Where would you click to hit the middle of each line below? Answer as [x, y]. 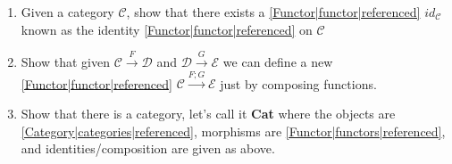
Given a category [67, 12]
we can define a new [278, 61]
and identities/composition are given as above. [148, 148]
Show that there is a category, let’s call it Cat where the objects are [208, 113]
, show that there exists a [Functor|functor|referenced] [273, 12]
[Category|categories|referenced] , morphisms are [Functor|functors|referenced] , [233, 131]
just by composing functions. [298, 83]
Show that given [65, 61]
